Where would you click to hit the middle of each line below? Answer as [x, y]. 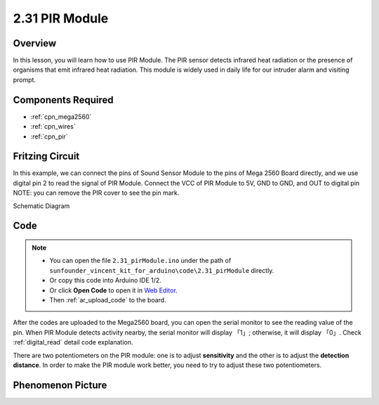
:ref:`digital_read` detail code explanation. [73, 342]
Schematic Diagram [41, 206]
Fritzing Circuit [46, 156]
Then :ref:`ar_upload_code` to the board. [108, 300]
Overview [35, 43]
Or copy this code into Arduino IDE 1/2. [105, 281]
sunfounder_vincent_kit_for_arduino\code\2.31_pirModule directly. [162, 270]
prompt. [25, 79]
